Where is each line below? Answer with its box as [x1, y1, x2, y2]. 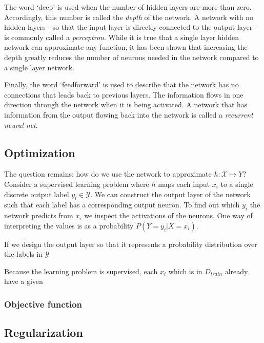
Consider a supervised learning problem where [4, 178, 149, 189]
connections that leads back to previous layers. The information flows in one [4, 89, 243, 100]
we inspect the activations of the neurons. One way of [84, 210, 253, 221]
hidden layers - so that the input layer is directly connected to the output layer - [4, 22, 257, 32]
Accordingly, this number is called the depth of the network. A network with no [4, 11, 253, 22]
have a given [4, 276, 43, 287]
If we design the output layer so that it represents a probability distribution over [4, 238, 257, 249]
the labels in [4, 249, 43, 259]
